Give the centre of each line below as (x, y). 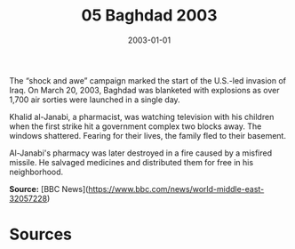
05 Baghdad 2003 (149, 16)
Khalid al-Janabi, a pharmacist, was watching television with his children (142, 116)
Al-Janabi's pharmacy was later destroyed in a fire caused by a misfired (141, 153)
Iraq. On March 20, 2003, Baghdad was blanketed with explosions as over (144, 90)
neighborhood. (36, 172)
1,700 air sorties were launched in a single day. (95, 100)
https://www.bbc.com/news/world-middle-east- (176, 189)
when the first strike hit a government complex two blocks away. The (136, 126)
